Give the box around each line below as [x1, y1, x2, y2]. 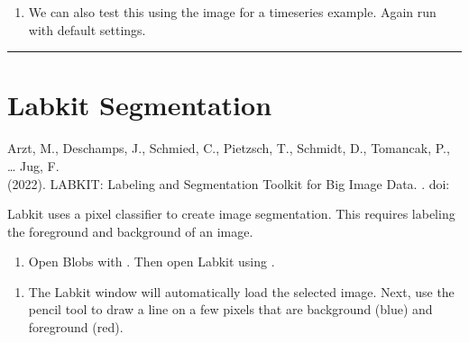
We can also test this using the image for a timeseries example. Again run [28, 3, 437, 21]
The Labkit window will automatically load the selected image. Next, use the [28, 282, 455, 301]
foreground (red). [28, 318, 124, 337]
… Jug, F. [7, 156, 60, 175]
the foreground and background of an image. [7, 221, 253, 240]
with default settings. [28, 20, 146, 39]
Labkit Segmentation [7, 86, 272, 123]
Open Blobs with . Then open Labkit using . [28, 252, 275, 271]
